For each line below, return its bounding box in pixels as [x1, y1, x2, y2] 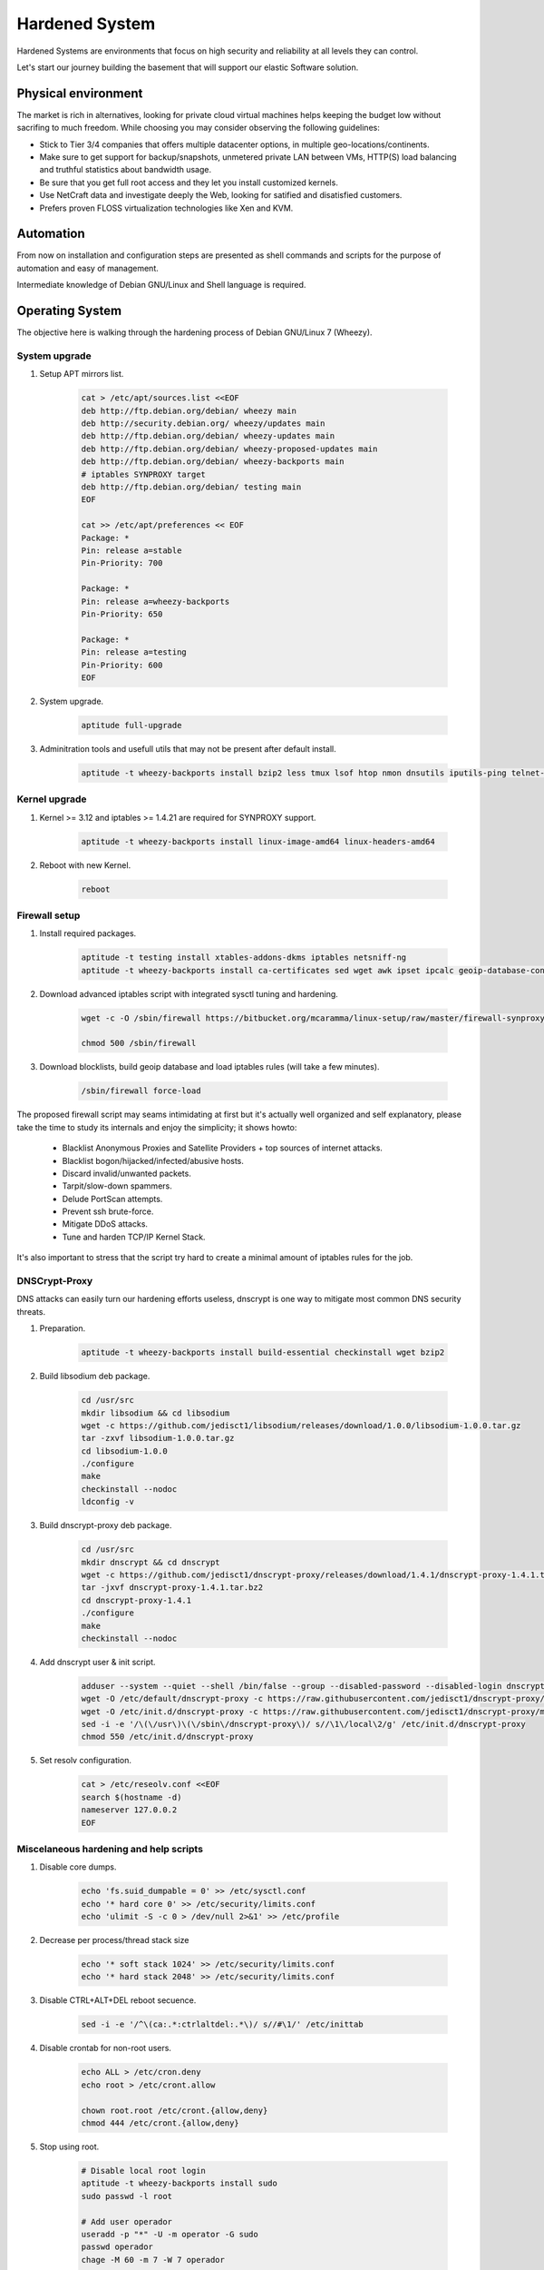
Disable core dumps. [39, 1861, 117, 1872]
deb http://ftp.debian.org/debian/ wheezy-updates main [81, 431, 335, 441]
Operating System [16, 303, 122, 319]
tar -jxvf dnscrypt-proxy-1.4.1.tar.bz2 [81, 1583, 263, 1593]
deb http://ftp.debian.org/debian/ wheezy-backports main [81, 457, 345, 467]
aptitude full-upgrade [81, 720, 182, 730]
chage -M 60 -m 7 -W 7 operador [81, 2255, 226, 2265]
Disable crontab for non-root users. [39, 2043, 172, 2054]
